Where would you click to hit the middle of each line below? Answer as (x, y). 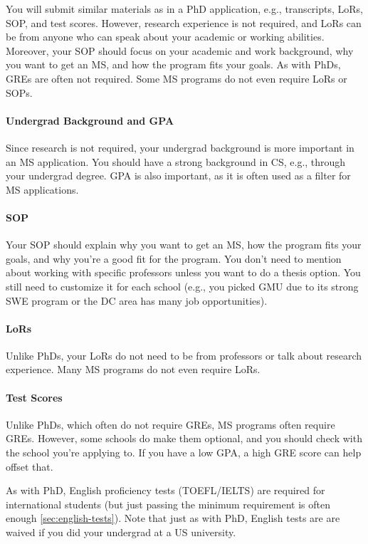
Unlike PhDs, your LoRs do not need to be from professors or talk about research (184, 355)
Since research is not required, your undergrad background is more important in (180, 147)
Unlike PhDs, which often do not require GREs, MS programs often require (170, 424)
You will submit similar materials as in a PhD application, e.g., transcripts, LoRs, (184, 9)
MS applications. (42, 189)
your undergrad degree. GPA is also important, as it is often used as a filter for (178, 176)
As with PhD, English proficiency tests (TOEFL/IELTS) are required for (165, 490)
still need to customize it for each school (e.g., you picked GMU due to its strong (182, 286)
